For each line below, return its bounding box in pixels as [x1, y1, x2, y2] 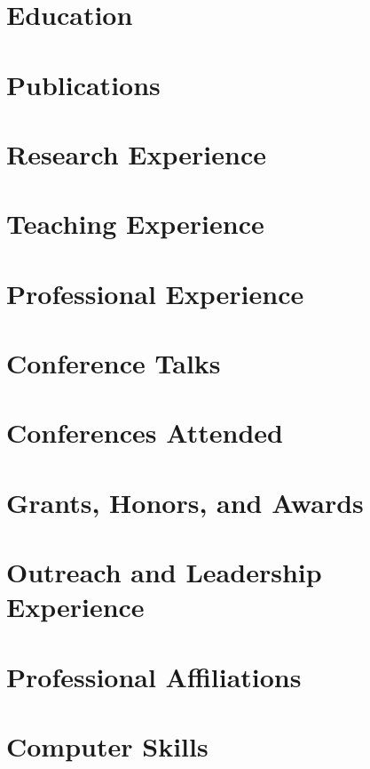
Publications [6, 66, 161, 102]
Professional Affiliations [6, 658, 302, 694]
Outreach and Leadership [6, 554, 322, 590]
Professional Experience [6, 275, 304, 311]
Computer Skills [6, 728, 209, 765]
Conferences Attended [6, 414, 283, 451]
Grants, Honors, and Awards [6, 484, 364, 520]
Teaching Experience [6, 205, 264, 242]
